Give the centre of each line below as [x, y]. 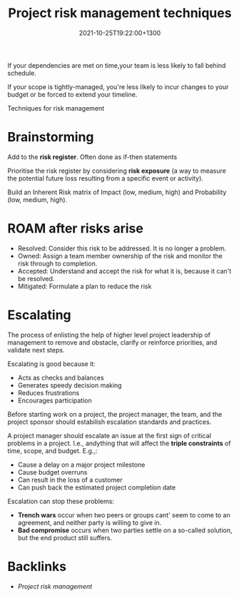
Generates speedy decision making [70, 385]
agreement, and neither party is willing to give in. [90, 522]
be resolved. [36, 278]
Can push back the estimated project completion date [97, 487]
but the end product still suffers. [65, 537]
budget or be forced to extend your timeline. [72, 94]
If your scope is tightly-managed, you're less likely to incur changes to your [118, 86]
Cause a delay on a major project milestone [81, 465]
